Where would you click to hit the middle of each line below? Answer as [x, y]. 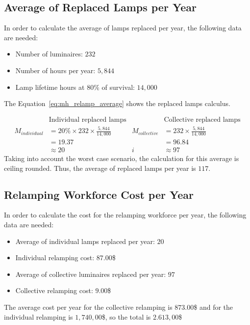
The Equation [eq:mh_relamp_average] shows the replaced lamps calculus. [117, 103]
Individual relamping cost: [55, 257]
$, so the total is [126, 316]
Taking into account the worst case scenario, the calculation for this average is [122, 158]
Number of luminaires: [49, 54]
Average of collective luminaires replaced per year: [91, 274]
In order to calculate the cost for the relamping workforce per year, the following [125, 215]
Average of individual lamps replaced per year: [85, 241]
